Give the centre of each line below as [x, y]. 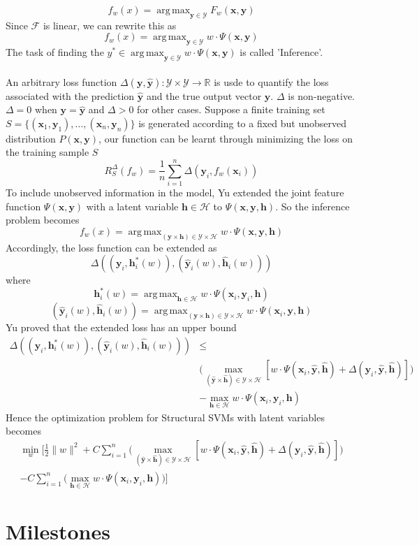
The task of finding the [55, 52]
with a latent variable [132, 206]
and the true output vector [204, 95]
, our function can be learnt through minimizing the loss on [226, 138]
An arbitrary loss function [61, 81]
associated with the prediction [70, 95]
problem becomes [43, 220]
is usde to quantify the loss [271, 81]
